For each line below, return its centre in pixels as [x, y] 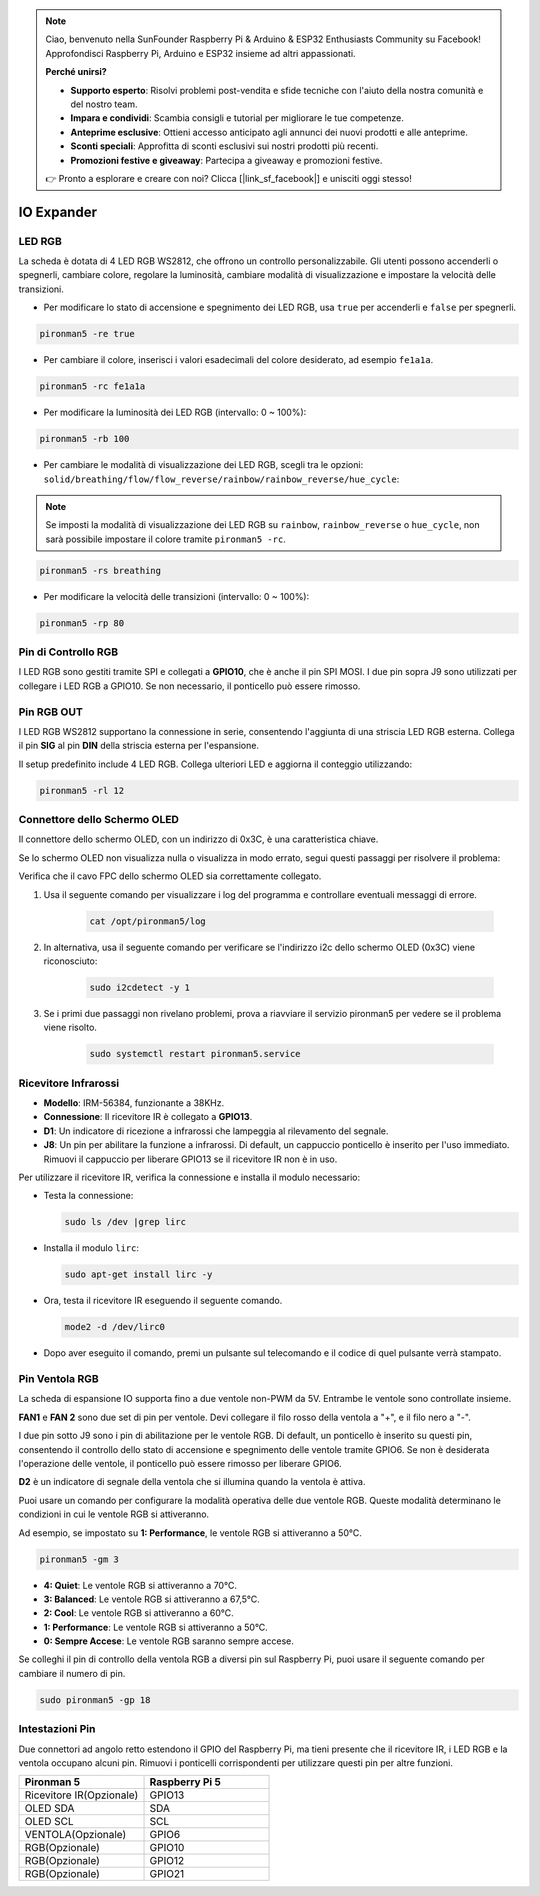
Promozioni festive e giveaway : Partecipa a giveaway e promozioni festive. [226, 160]
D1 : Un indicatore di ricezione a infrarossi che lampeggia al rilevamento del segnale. [216, 1131]
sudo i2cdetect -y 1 [139, 987]
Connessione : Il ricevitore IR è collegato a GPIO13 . [148, 1117]
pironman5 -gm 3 [79, 1559]
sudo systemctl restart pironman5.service [195, 1054]
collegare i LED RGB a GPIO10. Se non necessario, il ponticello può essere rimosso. [189, 686]
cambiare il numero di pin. [72, 1673]
